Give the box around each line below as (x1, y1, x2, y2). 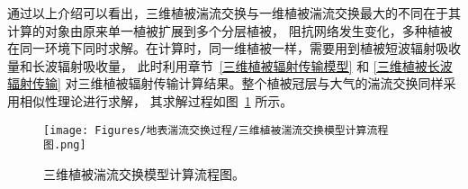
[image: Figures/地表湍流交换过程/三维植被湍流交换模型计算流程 (43, 123, 389, 137)
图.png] (43, 139, 86, 152)
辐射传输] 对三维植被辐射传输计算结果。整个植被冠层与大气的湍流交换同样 (7, 74, 444, 93)
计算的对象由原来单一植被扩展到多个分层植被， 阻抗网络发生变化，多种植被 (7, 21, 453, 40)
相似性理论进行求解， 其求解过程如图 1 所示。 (19, 91, 293, 110)
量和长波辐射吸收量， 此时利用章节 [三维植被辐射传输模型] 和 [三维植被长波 (7, 56, 453, 75)
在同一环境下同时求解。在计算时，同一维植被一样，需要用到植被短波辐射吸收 (7, 39, 461, 58)
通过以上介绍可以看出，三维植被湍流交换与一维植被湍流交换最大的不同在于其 (7, 4, 461, 22)
